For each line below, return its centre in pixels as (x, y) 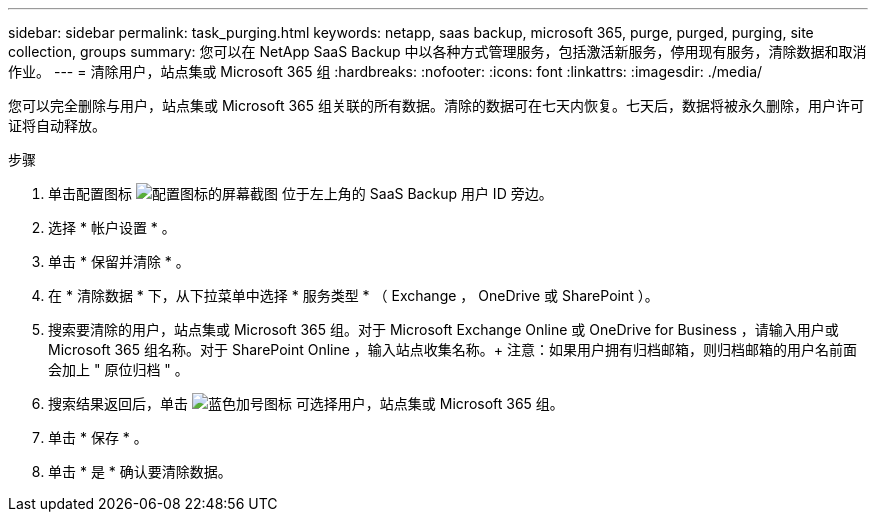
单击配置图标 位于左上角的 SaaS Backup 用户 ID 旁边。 (300, 193)
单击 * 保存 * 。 (98, 437)
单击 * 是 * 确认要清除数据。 (140, 471)
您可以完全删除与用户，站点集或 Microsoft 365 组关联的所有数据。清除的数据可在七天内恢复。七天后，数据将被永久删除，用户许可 (436, 105)
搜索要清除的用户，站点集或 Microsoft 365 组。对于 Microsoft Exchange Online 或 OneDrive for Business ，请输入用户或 (443, 329)
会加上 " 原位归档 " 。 (118, 369)
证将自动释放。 (57, 125)
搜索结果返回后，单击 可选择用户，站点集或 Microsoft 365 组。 (306, 403)
